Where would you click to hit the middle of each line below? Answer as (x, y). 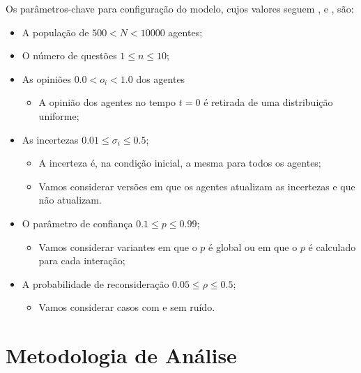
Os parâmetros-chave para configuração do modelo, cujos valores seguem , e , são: (180, 8)
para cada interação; (82, 260)
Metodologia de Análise (121, 355)
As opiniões (46, 78)
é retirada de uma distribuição (268, 102)
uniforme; (59, 115)
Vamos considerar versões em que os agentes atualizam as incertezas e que (197, 186)
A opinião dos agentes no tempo (107, 102)
